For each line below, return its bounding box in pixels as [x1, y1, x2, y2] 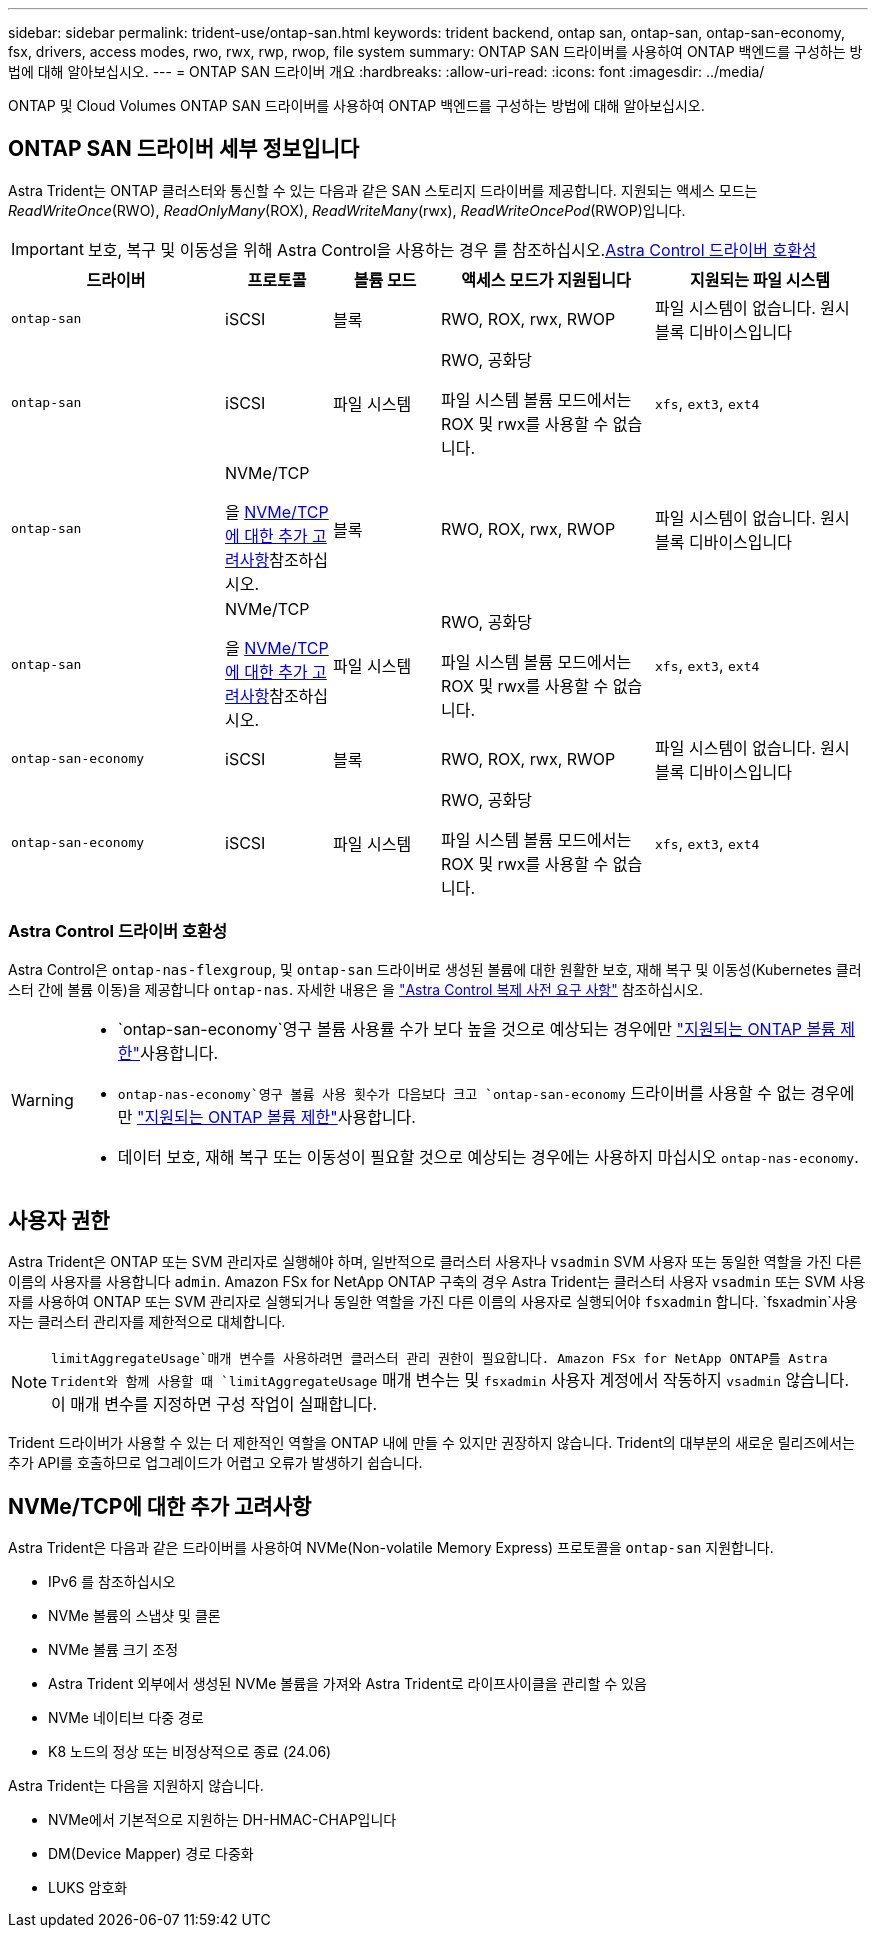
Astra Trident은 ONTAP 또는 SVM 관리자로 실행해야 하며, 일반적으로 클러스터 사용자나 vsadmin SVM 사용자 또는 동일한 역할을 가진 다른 [8, 1253, 862, 1271]
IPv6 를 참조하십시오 [48, 1573, 176, 1591]
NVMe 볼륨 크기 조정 [48, 1641, 179, 1659]
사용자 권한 [8, 1208, 110, 1234]
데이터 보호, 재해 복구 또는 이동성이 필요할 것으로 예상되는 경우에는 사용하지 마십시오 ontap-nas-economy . [117, 1146, 859, 1167]
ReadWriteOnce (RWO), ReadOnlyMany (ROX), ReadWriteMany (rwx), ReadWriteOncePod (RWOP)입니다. [8, 201, 686, 219]
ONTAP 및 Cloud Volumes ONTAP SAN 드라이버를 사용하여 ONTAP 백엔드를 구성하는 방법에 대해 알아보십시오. [8, 97, 705, 114]
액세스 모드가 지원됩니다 [461, 269, 631, 290]
